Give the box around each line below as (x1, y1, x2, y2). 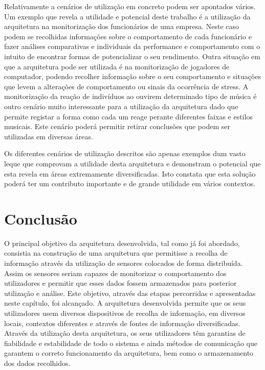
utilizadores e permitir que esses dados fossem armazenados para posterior (4, 278, 237, 288)
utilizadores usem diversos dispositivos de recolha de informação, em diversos (4, 307, 246, 318)
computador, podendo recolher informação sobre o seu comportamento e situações (4, 71, 261, 82)
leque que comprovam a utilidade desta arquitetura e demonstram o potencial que (4, 158, 261, 168)
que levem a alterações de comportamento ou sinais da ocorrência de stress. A (4, 81, 249, 91)
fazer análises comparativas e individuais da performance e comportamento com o (4, 41, 260, 52)
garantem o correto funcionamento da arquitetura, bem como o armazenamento (4, 348, 254, 358)
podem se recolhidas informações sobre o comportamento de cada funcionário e (4, 31, 252, 41)
